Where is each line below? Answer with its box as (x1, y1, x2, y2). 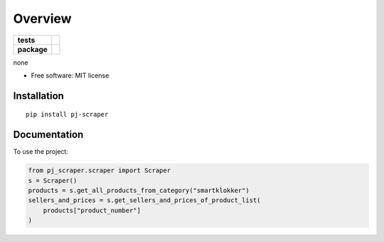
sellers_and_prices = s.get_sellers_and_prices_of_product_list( (28, 196, 261, 204)
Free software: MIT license (31, 71, 110, 80)
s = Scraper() (28, 177, 78, 184)
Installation (13, 90, 64, 102)
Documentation (13, 129, 84, 141)
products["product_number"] (43, 206, 142, 214)
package (17, 44, 48, 54)
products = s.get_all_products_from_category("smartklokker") (28, 186, 250, 195)
